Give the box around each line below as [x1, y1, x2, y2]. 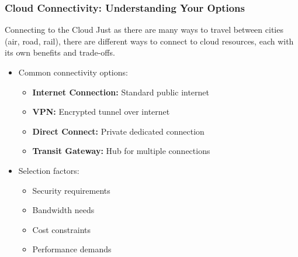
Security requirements [32, 184, 110, 196]
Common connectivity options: [18, 66, 128, 78]
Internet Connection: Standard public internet [32, 85, 210, 98]
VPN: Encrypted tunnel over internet [32, 105, 170, 118]
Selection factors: [18, 164, 79, 176]
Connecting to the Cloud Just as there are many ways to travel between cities [5, 23, 283, 36]
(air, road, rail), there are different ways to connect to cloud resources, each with [5, 35, 294, 47]
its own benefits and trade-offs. [5, 46, 115, 59]
